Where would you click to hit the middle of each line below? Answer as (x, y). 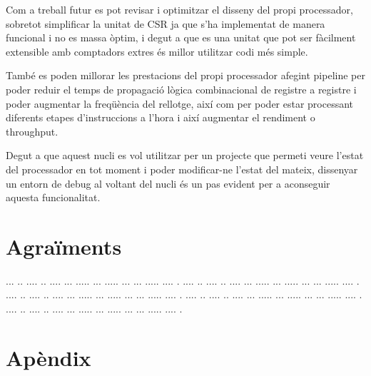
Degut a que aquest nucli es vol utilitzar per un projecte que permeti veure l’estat (185, 155)
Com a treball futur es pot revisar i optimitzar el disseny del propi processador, (179, 9)
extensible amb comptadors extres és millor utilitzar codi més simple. (157, 51)
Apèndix (49, 357)
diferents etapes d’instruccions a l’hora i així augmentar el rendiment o (161, 117)
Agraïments (64, 246)
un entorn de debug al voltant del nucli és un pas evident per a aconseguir (168, 183)
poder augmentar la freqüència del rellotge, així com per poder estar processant (180, 103)
